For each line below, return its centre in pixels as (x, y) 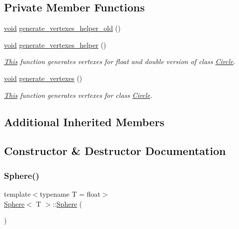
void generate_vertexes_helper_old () (62, 28)
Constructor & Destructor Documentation (115, 151)
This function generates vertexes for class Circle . (78, 95)
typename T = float (70, 193)
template (17, 193)
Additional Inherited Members (84, 121)
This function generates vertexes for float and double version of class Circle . (120, 61)
